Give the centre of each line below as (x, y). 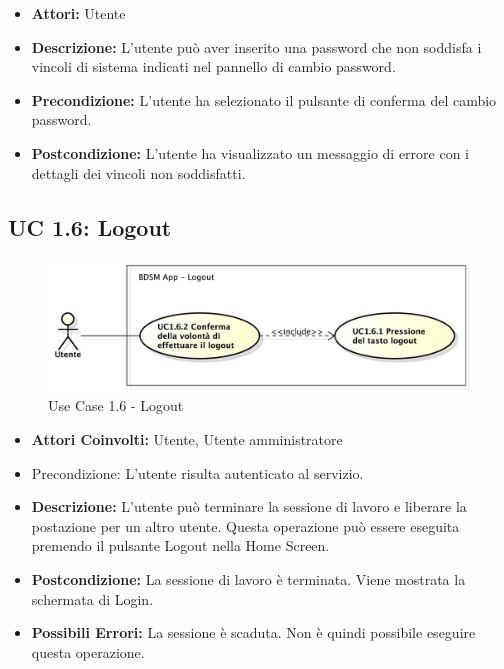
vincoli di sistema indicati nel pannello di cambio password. (213, 66)
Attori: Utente (78, 13)
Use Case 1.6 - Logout (116, 405)
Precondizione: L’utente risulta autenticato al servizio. (197, 472)
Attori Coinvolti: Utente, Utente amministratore (187, 439)
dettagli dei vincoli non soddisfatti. (138, 172)
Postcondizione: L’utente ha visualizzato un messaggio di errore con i (250, 152)
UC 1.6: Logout (90, 226)
